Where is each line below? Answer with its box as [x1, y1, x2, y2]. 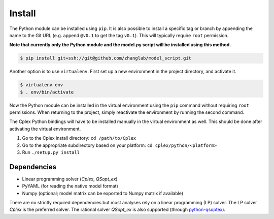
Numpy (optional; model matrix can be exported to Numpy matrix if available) [22, 190, 184, 196]
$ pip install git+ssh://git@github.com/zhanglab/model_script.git [20, 55, 192, 61]
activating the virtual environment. [9, 126, 81, 132]
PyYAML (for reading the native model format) [22, 183, 119, 189]
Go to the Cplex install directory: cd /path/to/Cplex [22, 135, 136, 141]
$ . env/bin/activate [20, 89, 74, 95]
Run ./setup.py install [22, 149, 80, 155]
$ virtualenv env [20, 82, 63, 88]
